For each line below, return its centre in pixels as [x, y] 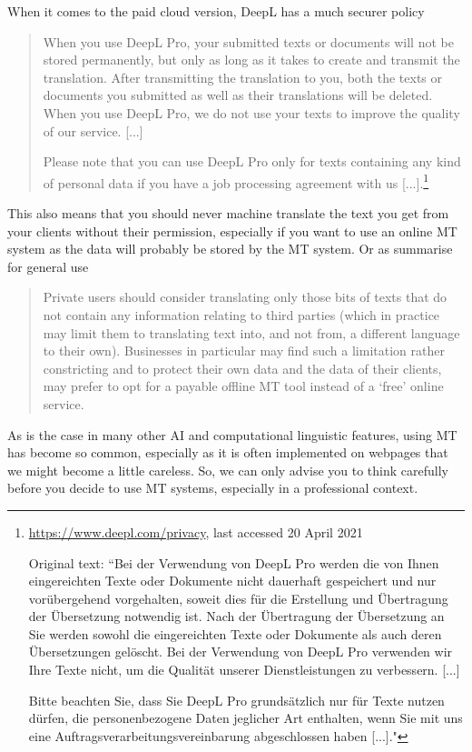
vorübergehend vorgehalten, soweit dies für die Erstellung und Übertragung [238, 598]
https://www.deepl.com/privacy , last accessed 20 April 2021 [196, 531]
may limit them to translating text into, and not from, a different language [251, 332]
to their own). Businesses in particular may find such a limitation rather [244, 351]
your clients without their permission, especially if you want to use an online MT [232, 231]
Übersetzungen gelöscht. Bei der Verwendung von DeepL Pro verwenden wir [241, 652]
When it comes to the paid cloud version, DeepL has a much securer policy [216, 11]
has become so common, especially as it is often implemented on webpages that [228, 452]
